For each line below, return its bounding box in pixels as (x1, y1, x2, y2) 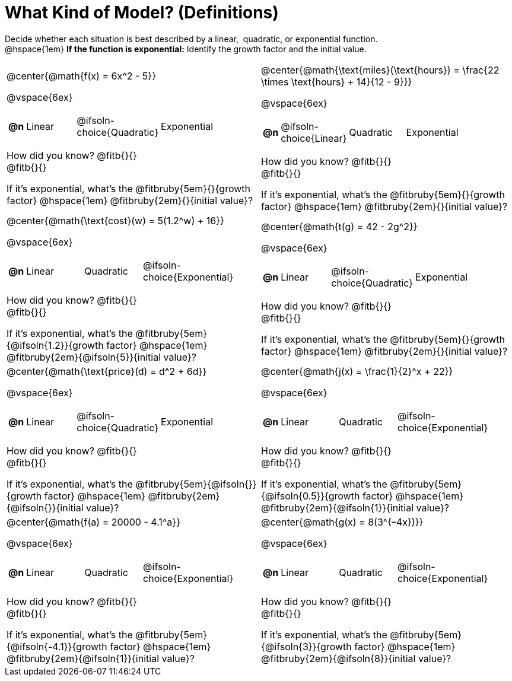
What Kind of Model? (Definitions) (5, 2, 279, 23)
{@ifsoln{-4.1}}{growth (7, 640, 107, 653)
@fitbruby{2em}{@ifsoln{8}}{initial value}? (261, 652, 451, 664)
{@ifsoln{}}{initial (7, 501, 84, 514)
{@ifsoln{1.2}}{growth (7, 339, 104, 351)
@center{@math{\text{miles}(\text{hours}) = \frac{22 (261, 63, 500, 76)
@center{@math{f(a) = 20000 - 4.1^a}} (7, 515, 180, 528)
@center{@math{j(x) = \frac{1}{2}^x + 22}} (261, 365, 453, 377)
